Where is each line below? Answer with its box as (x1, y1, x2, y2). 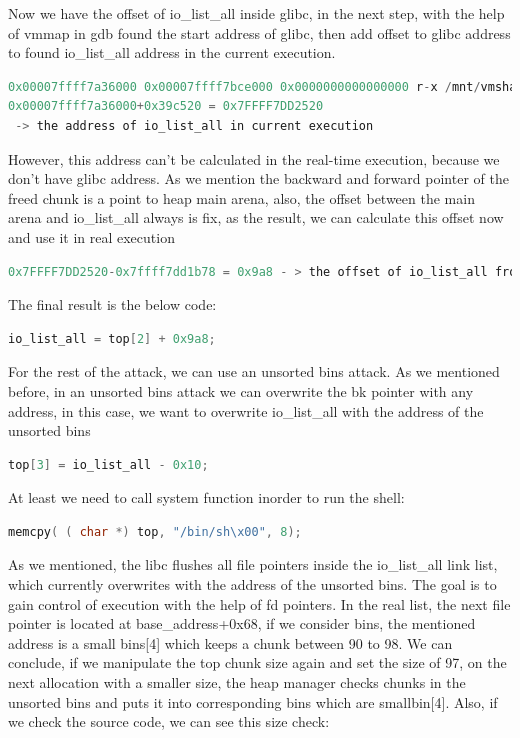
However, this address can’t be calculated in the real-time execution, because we (8, 148, 500, 169)
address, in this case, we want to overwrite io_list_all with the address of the (8, 400, 484, 421)
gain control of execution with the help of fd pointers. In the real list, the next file (8, 593, 511, 614)
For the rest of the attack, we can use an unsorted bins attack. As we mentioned (8, 361, 500, 382)
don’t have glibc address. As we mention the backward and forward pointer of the (8, 168, 509, 189)
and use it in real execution (8, 226, 175, 247)
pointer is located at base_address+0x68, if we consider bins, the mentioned (8, 613, 476, 634)
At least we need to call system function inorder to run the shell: (8, 487, 405, 508)
